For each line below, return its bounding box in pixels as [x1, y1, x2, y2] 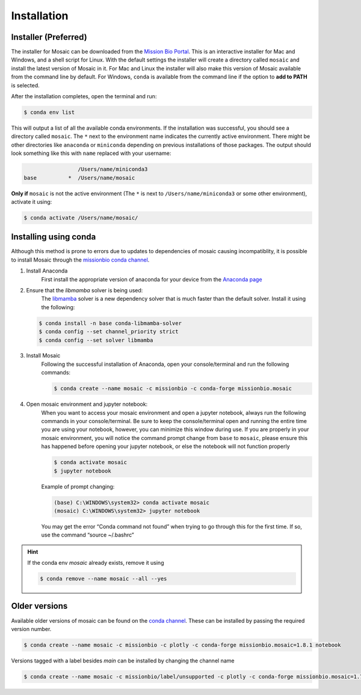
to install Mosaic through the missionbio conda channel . [11, 256, 150, 263]
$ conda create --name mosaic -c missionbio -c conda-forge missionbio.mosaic [54, 385, 292, 392]
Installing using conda [11, 232, 96, 242]
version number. [11, 625, 52, 632]
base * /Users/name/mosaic [23, 174, 135, 181]
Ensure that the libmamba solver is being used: [26, 286, 143, 294]
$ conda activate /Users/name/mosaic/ [23, 214, 138, 221]
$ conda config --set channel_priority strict [39, 329, 179, 335]
